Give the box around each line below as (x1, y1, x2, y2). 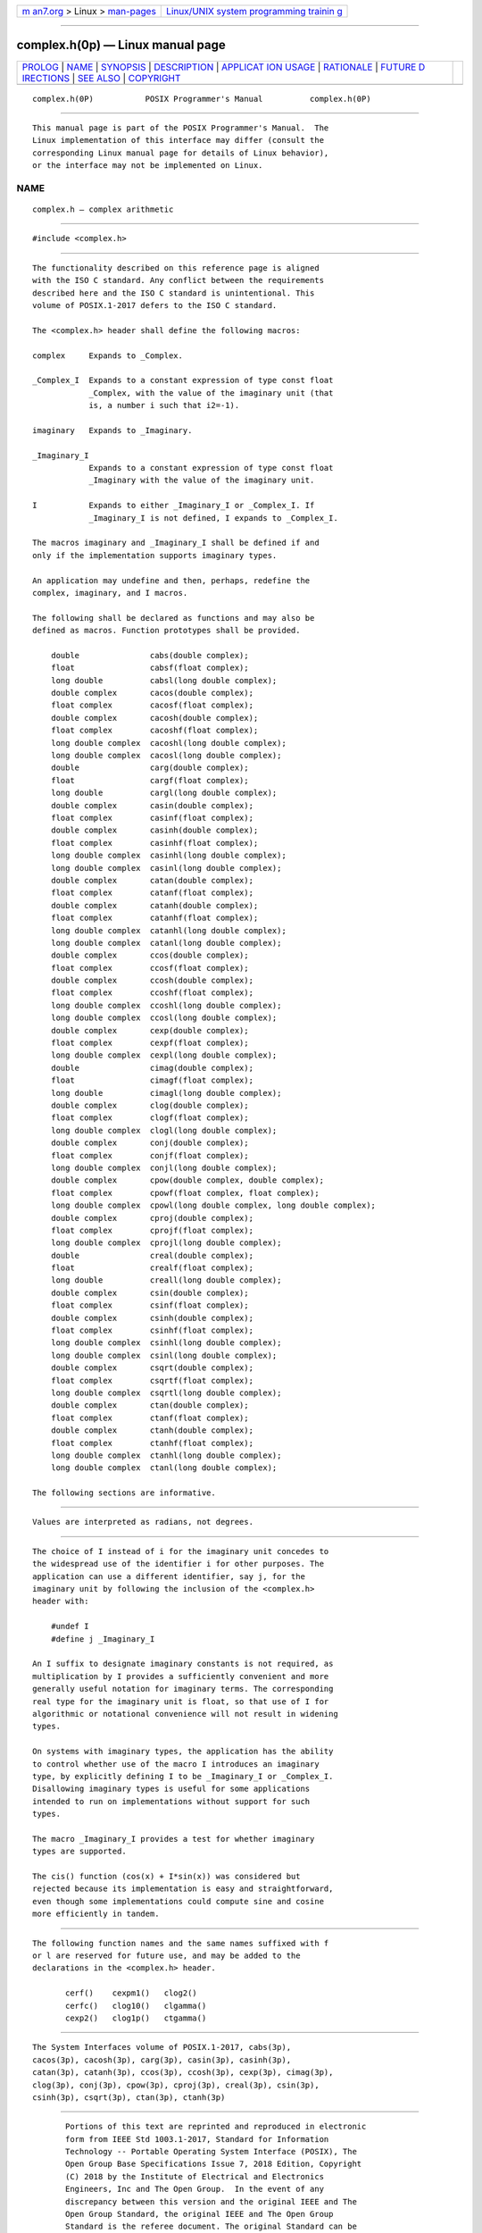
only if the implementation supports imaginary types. (32, 550, 278, 560)
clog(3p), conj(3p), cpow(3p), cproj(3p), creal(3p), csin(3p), (32, 2079, 320, 2090)
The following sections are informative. (32, 1488, 216, 1498)
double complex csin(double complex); (50, 1287, 249, 1298)
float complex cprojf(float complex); (50, 1225, 254, 1235)
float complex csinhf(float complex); (50, 1326, 254, 1335)
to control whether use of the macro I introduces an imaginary (32, 1759, 320, 1769)
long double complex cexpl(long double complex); (50, 1050, 278, 1060)
